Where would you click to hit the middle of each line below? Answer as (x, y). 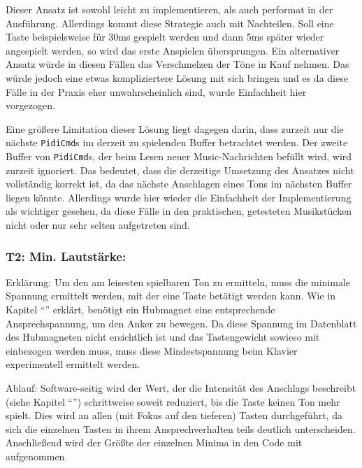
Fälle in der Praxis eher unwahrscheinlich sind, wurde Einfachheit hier (156, 91)
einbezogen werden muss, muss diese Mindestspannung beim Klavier (152, 350)
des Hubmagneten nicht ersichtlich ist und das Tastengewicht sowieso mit (163, 337)
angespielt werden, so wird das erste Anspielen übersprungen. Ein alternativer (173, 50)
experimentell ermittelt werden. (73, 364)
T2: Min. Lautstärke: (66, 256)
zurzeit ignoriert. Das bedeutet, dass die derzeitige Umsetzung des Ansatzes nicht (180, 170)
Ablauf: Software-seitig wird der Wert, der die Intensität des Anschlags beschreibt (181, 388)
